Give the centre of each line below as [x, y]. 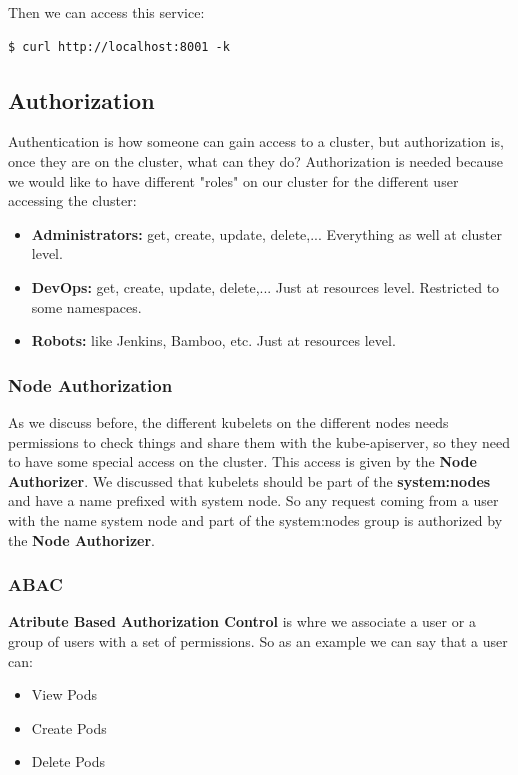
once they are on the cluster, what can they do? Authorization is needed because [255, 160]
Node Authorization [90, 384]
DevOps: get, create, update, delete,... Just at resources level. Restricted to [265, 286]
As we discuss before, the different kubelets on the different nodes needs [228, 421]
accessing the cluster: [72, 200]
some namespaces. [86, 306]
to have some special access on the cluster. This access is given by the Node [242, 461]
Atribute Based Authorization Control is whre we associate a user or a [242, 621]
